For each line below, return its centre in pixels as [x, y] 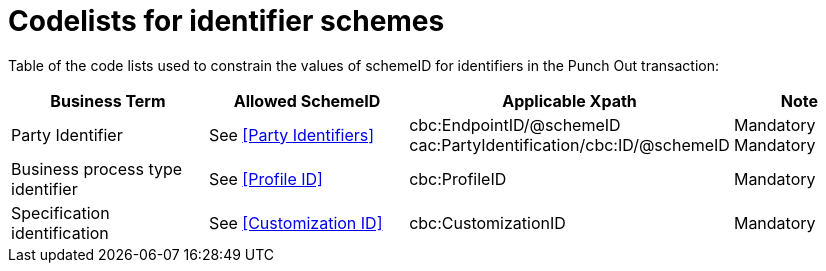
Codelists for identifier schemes [226, 21]
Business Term [108, 100]
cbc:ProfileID [458, 178]
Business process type [97, 168]
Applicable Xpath [569, 100]
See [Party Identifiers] [291, 134]
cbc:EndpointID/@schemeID [515, 124]
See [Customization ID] [295, 222]
